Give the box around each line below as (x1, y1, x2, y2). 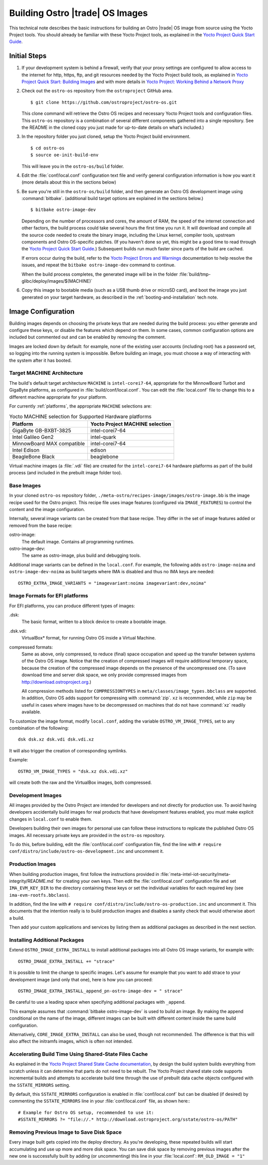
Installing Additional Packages (9, 937, 84, 944)
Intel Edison (12, 446, 40, 453)
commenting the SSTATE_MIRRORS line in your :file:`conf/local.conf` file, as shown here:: (9, 1098, 191, 1104)
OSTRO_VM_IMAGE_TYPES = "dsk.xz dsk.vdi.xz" (18, 768, 129, 774)
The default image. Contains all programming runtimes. (21, 538, 134, 544)
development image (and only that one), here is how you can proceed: (9, 976, 153, 982)
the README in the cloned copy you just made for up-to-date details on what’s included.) (21, 124, 204, 130)
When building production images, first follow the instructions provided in (9, 871, 160, 877)
